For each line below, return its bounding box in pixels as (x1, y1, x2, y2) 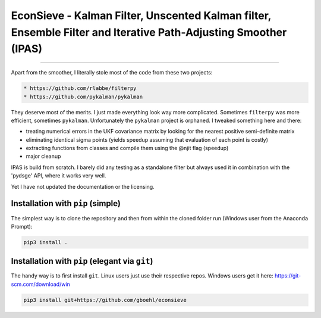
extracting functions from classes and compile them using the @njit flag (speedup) (26, 145, 229, 152)
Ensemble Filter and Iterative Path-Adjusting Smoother (11, 26, 287, 39)
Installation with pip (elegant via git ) (11, 256, 153, 266)
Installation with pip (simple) (11, 198, 121, 208)
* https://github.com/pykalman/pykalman (23, 93, 143, 100)
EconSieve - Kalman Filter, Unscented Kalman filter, (11, 9, 272, 22)
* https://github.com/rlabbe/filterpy (23, 85, 137, 92)
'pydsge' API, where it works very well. (11, 172, 106, 179)
